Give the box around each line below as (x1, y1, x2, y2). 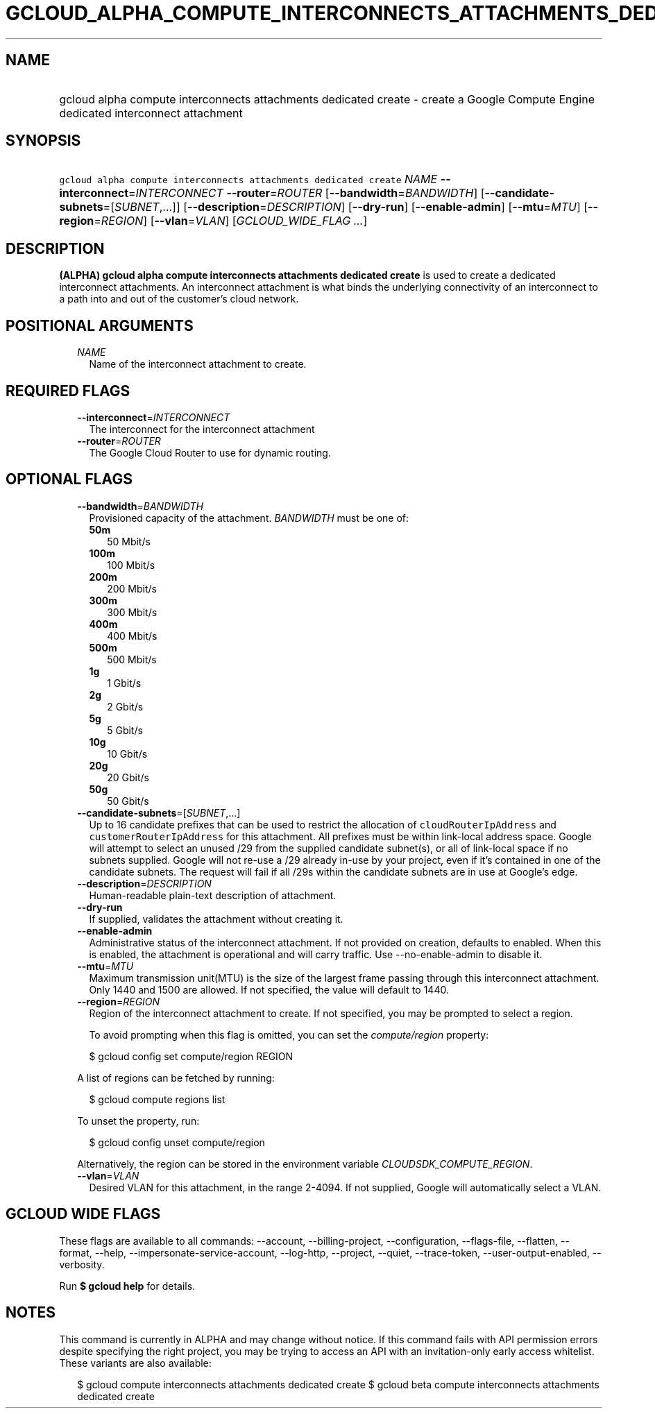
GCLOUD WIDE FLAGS (6, 1205, 161, 1223)
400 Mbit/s (107, 629, 158, 642)
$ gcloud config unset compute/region (89, 1136, 265, 1148)
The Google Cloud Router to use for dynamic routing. (89, 446, 331, 459)
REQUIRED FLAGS (6, 382, 130, 400)
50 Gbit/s (107, 794, 149, 807)
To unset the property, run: (77, 1114, 200, 1127)
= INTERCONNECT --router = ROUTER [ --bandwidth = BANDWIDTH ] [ (128, 186, 485, 201)
